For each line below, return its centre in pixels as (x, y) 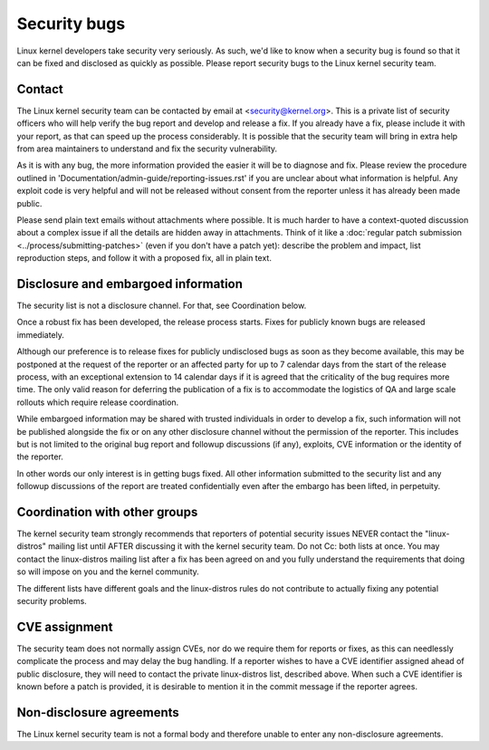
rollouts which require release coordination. (98, 402)
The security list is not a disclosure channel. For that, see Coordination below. (162, 306)
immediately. (41, 334)
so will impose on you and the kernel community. (108, 572)
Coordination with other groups (107, 512)
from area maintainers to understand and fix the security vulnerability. (147, 149)
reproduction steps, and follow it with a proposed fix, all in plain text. (144, 258)
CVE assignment (65, 626)
